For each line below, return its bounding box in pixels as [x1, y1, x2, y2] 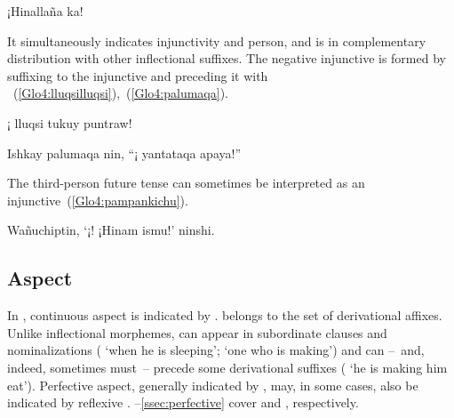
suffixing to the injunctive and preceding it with [7, 66, 268, 84]
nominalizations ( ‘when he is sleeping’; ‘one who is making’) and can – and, [7, 341, 425, 359]
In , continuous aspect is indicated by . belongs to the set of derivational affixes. [7, 306, 442, 325]
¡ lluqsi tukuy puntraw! [7, 113, 132, 132]
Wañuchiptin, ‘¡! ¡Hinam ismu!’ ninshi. [7, 221, 215, 239]
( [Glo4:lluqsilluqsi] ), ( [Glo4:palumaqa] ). [12, 84, 228, 102]
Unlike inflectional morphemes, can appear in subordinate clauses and [7, 323, 387, 342]
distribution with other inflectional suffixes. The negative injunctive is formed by [7, 49, 446, 68]
